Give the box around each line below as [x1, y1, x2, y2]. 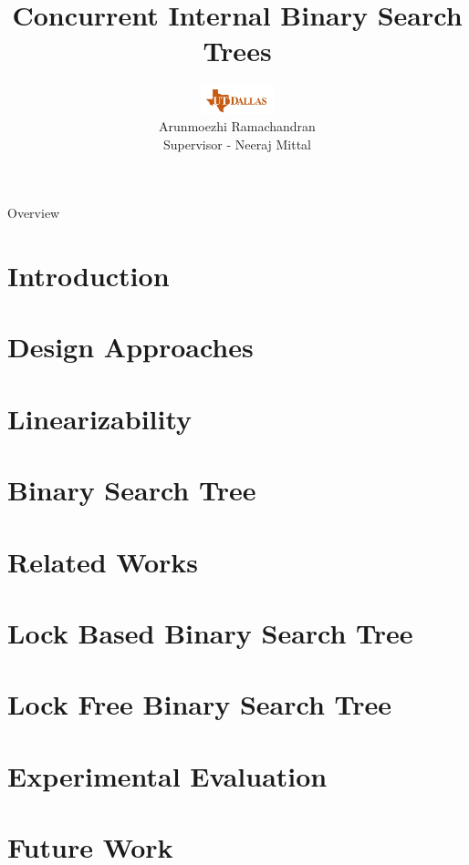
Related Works [7, 542, 199, 580]
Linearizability [7, 399, 193, 437]
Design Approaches [7, 328, 254, 366]
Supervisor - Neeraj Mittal [163, 134, 311, 153]
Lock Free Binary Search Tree [7, 685, 392, 723]
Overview [7, 203, 60, 222]
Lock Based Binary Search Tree [7, 613, 413, 651]
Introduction [7, 257, 170, 294]
